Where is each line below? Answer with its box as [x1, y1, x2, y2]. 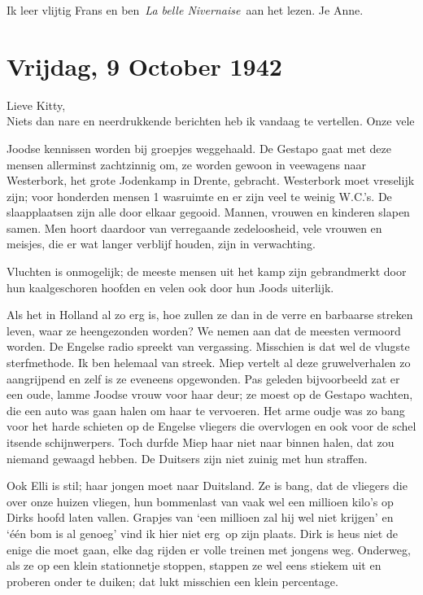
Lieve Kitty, [7, 96, 66, 113]
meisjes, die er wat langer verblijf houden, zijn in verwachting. [7, 235, 316, 252]
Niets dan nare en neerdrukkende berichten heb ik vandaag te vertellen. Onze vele [7, 112, 415, 129]
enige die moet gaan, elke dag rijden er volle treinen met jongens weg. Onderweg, [7, 540, 411, 558]
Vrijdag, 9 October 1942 [7, 49, 282, 82]
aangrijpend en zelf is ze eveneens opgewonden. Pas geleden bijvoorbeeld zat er [7, 370, 400, 387]
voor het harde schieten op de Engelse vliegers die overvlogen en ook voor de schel [7, 418, 416, 435]
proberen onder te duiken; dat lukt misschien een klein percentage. [7, 572, 338, 589]
